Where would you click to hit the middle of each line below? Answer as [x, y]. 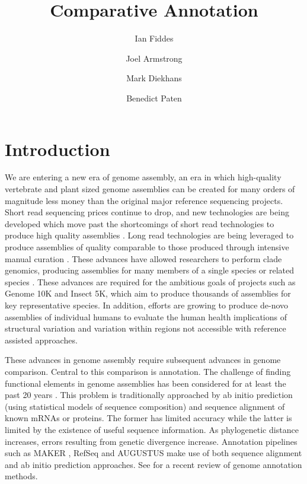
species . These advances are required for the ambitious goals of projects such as [150, 281]
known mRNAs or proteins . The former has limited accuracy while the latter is [148, 418]
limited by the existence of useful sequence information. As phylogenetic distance [152, 429]
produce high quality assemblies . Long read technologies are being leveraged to [149, 235]
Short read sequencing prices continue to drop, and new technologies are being [147, 212]
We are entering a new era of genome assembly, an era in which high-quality [143, 177]
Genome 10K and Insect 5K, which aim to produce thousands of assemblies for [148, 293]
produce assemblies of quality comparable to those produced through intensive [147, 247]
